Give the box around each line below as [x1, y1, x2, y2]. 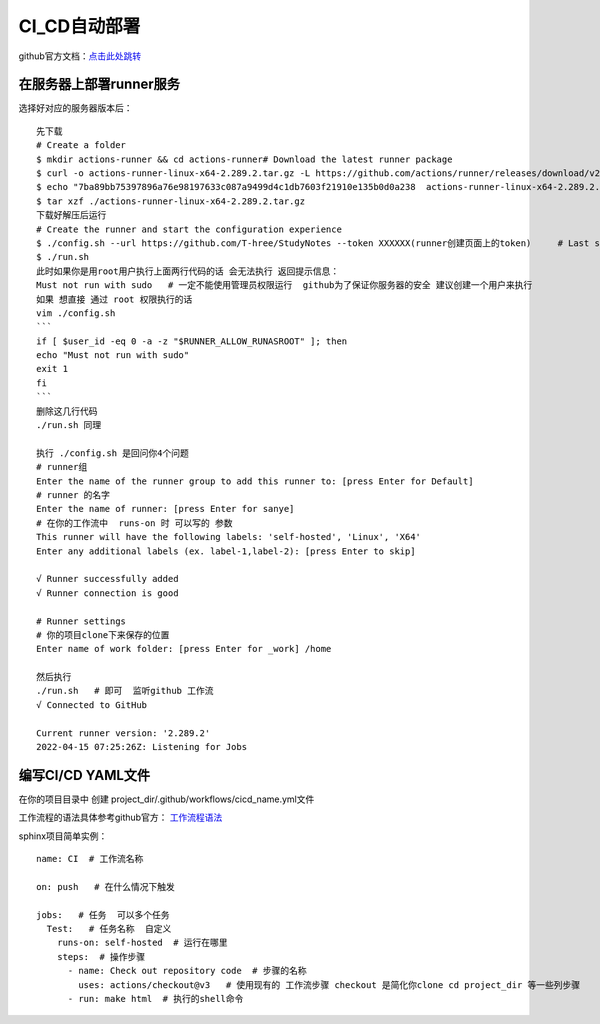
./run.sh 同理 [36, 420, 102, 431]
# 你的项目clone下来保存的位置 [36, 629, 170, 640]
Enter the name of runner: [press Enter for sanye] [36, 503, 295, 515]
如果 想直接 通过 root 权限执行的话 [36, 293, 193, 305]
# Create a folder [36, 140, 127, 151]
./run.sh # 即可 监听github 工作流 [36, 685, 214, 697]
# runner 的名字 [36, 490, 110, 500]
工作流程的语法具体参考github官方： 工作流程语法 [18, 811, 223, 824]
